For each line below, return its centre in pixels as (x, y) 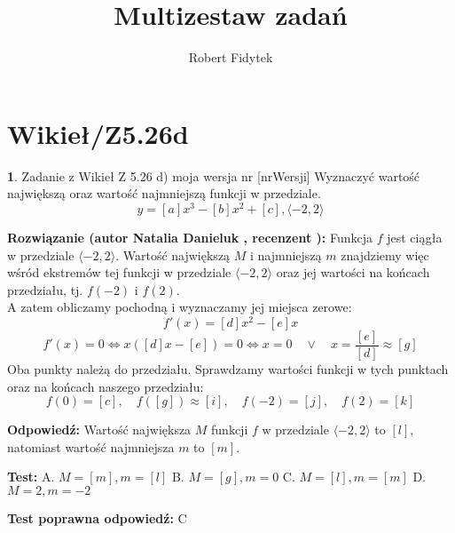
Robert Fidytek (231, 57)
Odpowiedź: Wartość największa (99, 430)
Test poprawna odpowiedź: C (97, 518)
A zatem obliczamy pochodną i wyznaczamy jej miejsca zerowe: (180, 307)
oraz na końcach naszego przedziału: (106, 386)
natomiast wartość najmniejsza (91, 446)
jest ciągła (415, 237)
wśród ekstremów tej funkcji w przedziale (119, 272)
